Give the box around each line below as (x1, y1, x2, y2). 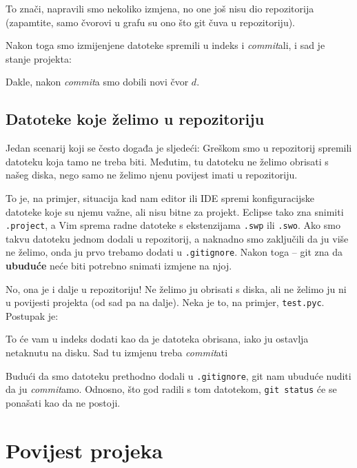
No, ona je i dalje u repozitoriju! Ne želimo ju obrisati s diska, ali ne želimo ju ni (6, 281, 347, 296)
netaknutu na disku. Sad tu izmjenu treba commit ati (6, 345, 228, 360)
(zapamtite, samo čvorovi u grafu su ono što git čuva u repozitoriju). (6, 14, 295, 29)
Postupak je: (6, 308, 59, 323)
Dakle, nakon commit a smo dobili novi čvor (6, 74, 189, 89)
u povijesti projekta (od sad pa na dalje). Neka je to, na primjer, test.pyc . (6, 295, 325, 309)
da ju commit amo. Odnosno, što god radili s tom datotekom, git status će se (6, 382, 337, 396)
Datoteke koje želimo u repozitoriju (6, 108, 265, 130)
